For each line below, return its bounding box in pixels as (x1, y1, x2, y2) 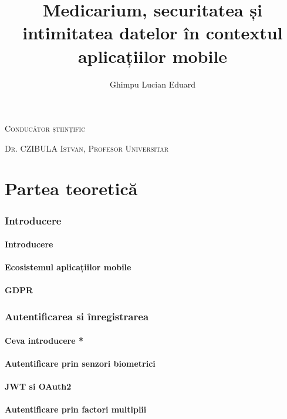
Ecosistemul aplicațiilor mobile (5, 261, 131, 273)
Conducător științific (5, 122, 86, 135)
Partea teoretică (5, 176, 138, 200)
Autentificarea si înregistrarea (5, 309, 149, 323)
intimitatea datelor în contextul (22, 21, 283, 45)
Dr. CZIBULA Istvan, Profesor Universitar (5, 142, 169, 154)
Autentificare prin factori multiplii (5, 403, 147, 415)
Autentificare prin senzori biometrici (5, 357, 156, 369)
